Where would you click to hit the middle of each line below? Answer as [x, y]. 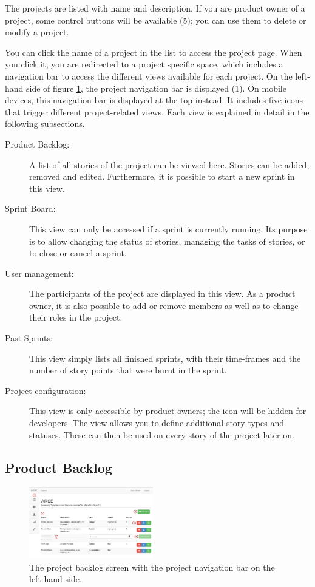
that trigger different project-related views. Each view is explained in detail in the [157, 111]
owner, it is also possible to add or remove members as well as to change [164, 305]
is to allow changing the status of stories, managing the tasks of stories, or [167, 241]
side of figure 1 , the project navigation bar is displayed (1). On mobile [156, 88]
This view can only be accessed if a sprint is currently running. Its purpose [168, 229]
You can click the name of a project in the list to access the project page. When [154, 52]
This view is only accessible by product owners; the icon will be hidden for [168, 411]
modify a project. [37, 32]
